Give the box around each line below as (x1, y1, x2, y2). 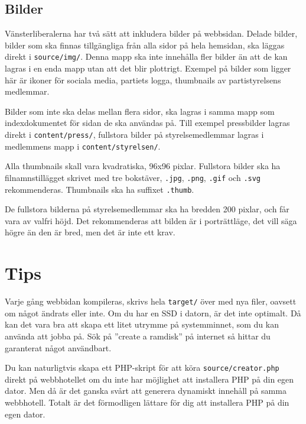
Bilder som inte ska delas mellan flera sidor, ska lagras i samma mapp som (5, 105, 275, 117)
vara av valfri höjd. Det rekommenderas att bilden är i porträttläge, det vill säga (5, 214, 297, 226)
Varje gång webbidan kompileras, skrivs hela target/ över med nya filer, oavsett (5, 295, 297, 308)
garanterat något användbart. (5, 341, 112, 354)
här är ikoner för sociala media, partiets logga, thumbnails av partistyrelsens (5, 73, 281, 86)
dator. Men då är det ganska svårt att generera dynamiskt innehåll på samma (5, 384, 287, 397)
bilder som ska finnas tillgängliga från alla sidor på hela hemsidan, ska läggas (5, 38, 285, 51)
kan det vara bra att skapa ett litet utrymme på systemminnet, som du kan (5, 318, 279, 331)
